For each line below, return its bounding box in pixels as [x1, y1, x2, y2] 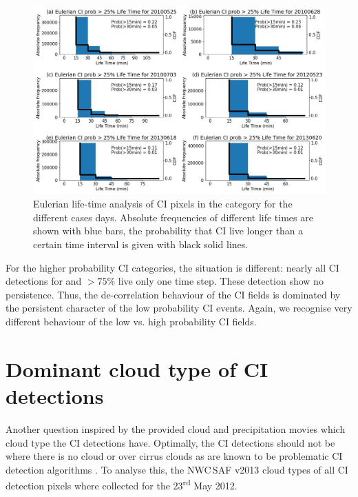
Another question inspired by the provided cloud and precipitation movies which [6, 421, 346, 436]
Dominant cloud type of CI [6, 354, 268, 383]
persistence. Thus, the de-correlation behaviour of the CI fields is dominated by [6, 287, 341, 301]
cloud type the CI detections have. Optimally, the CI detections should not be [6, 435, 335, 449]
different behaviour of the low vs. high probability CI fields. [6, 314, 257, 329]
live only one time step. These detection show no [118, 274, 324, 288]
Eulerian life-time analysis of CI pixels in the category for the [33, 196, 293, 211]
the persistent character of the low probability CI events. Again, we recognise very [6, 301, 352, 315]
